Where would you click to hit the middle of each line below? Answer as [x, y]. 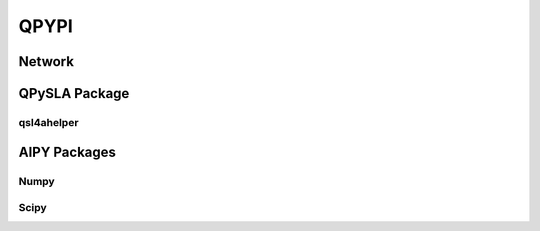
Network [46, 61]
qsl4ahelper [48, 122]
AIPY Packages [67, 151]
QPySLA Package [74, 93]
